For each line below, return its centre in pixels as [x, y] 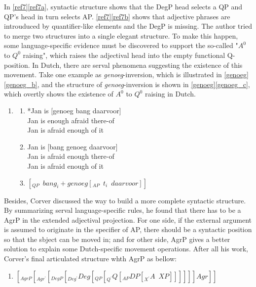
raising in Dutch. [170, 94]
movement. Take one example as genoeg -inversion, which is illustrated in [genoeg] [126, 74]
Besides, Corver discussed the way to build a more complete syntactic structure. [125, 200]
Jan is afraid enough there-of [71, 156]
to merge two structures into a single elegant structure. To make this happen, [121, 35]
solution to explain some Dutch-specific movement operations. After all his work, [126, 249]
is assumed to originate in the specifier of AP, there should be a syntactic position [128, 229]
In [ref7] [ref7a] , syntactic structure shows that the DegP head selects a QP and [123, 6]
